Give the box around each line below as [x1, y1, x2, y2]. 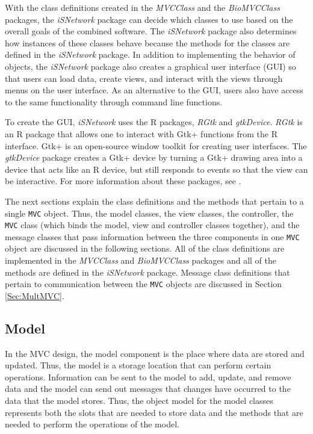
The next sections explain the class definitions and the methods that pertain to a [5, 194, 304, 207]
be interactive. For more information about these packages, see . [5, 175, 241, 187]
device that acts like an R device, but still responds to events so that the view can [5, 163, 308, 175]
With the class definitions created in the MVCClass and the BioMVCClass [5, 1, 280, 13]
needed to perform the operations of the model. [5, 418, 179, 430]
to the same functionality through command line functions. [5, 95, 223, 108]
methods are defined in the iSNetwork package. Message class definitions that [5, 265, 290, 278]
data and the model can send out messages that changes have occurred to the [5, 382, 291, 395]
